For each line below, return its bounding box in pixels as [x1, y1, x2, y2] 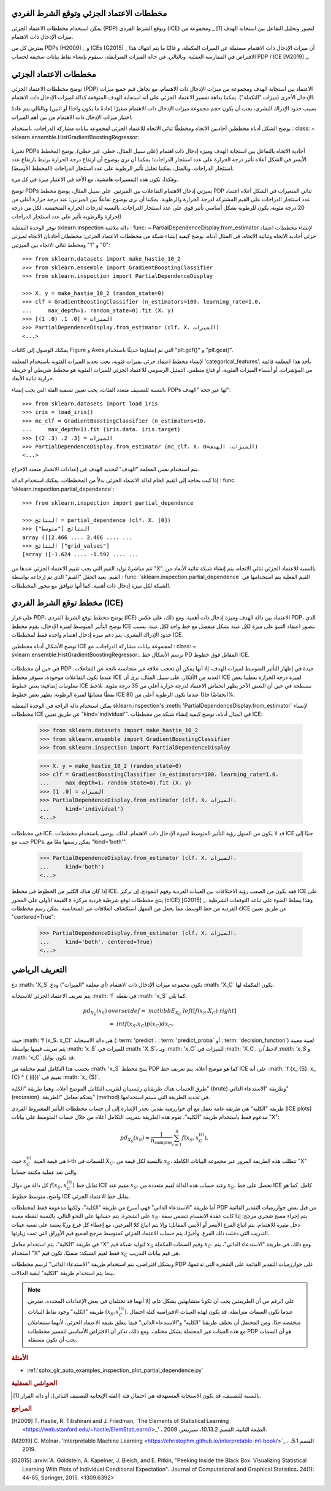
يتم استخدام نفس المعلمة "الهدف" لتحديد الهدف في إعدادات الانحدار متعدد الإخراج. [11, 465, 199, 472]
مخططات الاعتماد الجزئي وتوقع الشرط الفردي [11, 8, 167, 18]
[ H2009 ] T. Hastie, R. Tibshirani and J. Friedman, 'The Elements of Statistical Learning [11, 1417, 229, 1424]
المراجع [11, 1404, 32, 1412]
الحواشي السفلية [11, 1379, 58, 1387]
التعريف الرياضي [11, 965, 67, 975]
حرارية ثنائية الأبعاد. [11, 375, 55, 382]
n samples [150, 1136, 173, 1145]
